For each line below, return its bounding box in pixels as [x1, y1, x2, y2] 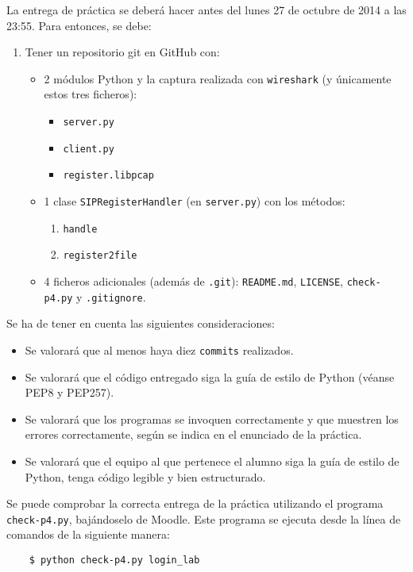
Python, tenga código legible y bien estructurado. [25, 468, 266, 485]
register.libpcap [63, 170, 154, 182]
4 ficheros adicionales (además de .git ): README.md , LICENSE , [44, 272, 344, 289]
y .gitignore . [76, 288, 146, 305]
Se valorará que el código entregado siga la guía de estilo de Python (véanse [25, 368, 395, 385]
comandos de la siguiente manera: [6, 526, 170, 543]
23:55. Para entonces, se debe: [6, 17, 152, 33]
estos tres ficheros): [44, 86, 137, 102]
